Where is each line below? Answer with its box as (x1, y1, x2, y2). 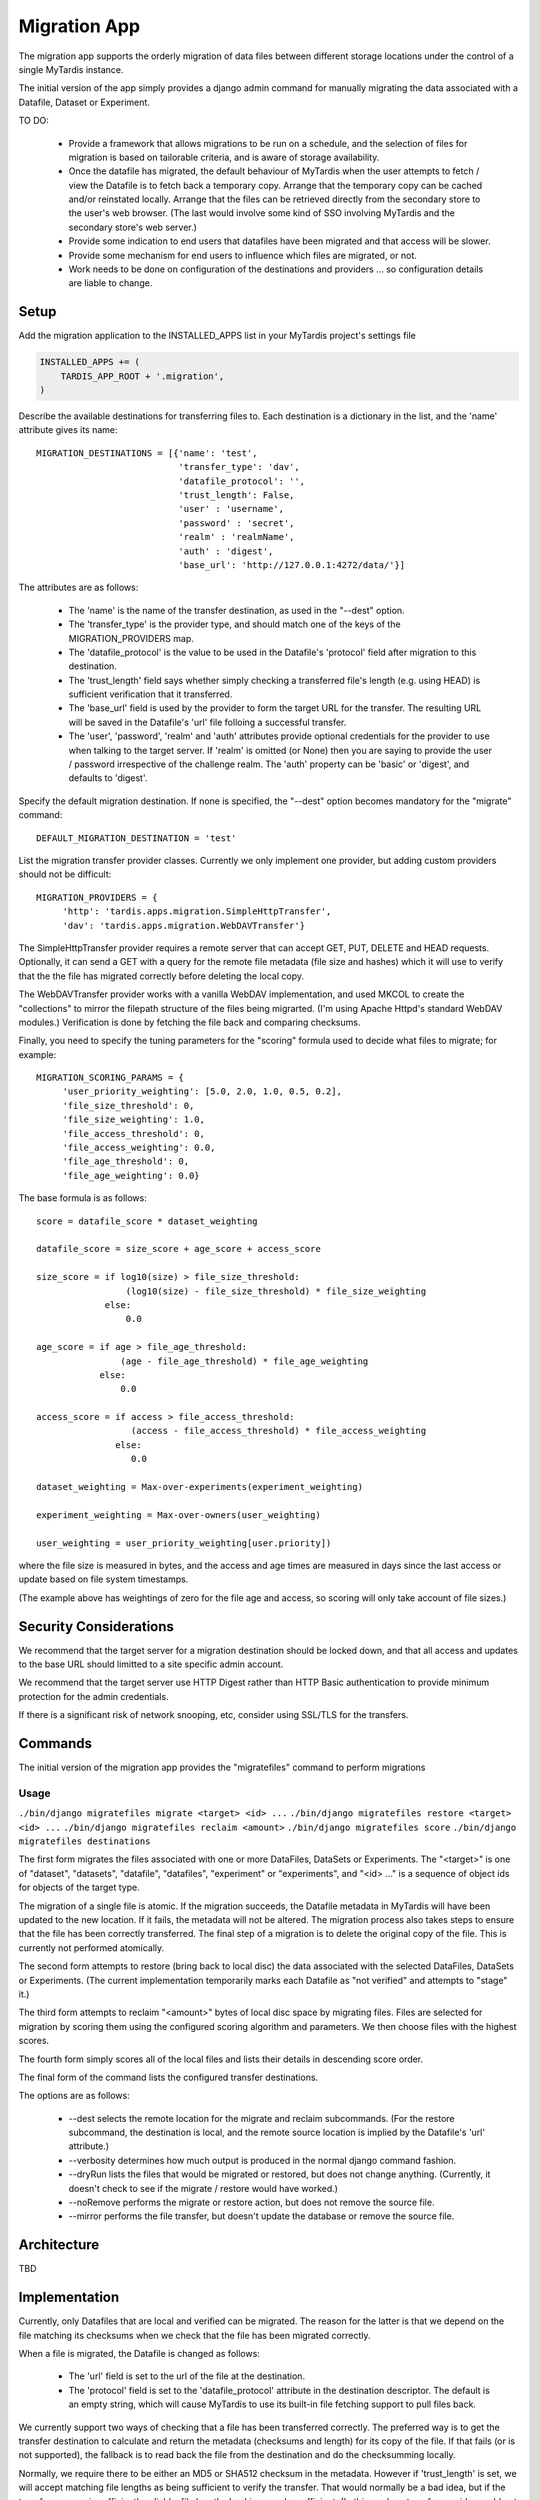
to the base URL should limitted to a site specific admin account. (18, 1658, 284, 1670)
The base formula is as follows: (18, 1192, 147, 1204)
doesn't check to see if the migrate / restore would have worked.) (68, 2182, 339, 2194)
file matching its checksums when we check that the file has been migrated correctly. (18, 2329, 371, 2341)
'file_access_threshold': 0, (62, 1128, 205, 1139)
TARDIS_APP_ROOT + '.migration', (60, 370, 225, 382)
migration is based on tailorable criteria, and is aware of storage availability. (68, 151, 380, 163)
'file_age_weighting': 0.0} (62, 1170, 200, 1181)
